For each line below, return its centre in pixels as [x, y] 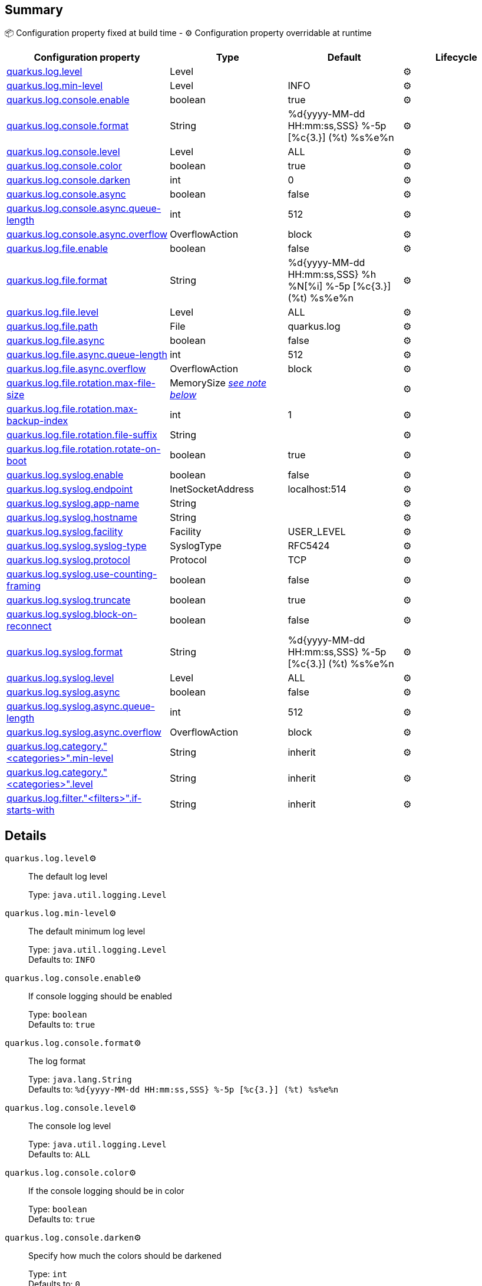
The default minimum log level [87, 931]
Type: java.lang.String [80, 1080]
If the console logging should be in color [106, 1191]
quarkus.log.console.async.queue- [84, 209]
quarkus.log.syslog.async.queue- [81, 706]
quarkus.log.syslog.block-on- [72, 614]
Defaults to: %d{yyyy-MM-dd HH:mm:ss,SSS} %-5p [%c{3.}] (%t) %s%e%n [184, 1090]
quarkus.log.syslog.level [60, 678]
